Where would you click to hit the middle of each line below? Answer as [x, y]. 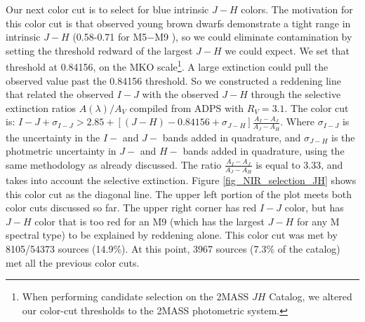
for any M [318, 221]
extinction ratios [41, 107]
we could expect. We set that [287, 50]
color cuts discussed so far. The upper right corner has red [131, 208]
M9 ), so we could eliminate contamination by [253, 37]
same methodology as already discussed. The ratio [114, 164]
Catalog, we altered [311, 296]
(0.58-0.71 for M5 [110, 37]
